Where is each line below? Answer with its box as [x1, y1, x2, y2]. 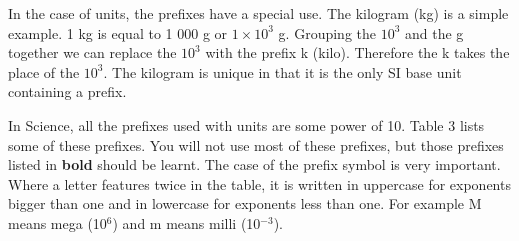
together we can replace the [8, 42, 177, 63]
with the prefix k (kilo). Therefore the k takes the [205, 42, 510, 63]
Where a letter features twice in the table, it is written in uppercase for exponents [8, 173, 511, 194]
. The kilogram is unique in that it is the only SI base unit [103, 61, 462, 82]
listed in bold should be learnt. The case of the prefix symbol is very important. [8, 154, 501, 175]
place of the [8, 61, 80, 82]
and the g [405, 22, 464, 43]
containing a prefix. [8, 81, 127, 102]
